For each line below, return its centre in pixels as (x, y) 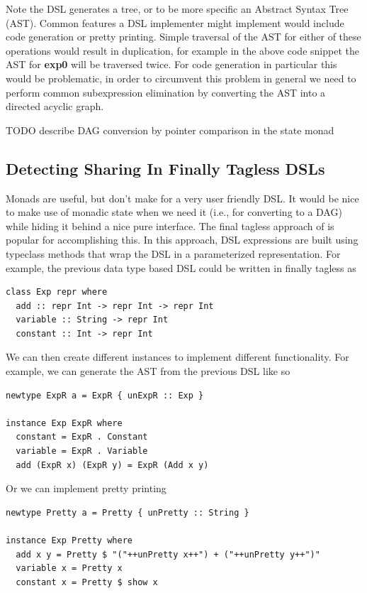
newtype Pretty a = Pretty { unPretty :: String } (128, 512)
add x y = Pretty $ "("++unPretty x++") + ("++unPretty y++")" (168, 554)
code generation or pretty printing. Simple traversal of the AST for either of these (183, 37)
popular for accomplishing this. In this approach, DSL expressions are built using (182, 240)
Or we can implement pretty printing (86, 488)
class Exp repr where (57, 292)
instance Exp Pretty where (69, 541)
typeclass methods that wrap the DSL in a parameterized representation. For (173, 253)
